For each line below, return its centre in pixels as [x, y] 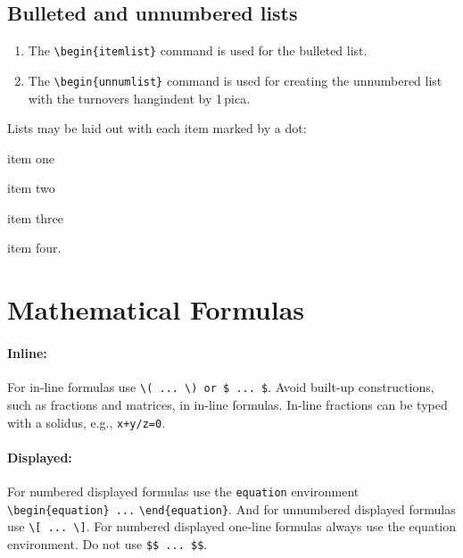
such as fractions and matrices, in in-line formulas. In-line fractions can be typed [227, 404]
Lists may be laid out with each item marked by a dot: [157, 128]
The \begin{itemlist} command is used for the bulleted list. [198, 50]
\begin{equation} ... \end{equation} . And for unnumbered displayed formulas [231, 508]
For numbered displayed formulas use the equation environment [183, 491]
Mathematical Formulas [156, 309]
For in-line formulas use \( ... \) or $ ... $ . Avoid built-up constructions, [221, 387]
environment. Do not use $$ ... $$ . [107, 543]
